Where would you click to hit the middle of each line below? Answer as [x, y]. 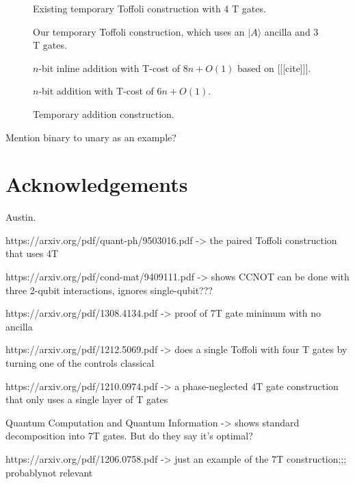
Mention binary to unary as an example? [91, 137]
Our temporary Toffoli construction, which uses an [139, 31]
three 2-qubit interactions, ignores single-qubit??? [109, 290]
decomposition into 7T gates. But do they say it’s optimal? [129, 436]
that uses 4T [32, 253]
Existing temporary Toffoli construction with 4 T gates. [149, 8]
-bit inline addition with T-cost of [109, 68]
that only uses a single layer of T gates [87, 399]
